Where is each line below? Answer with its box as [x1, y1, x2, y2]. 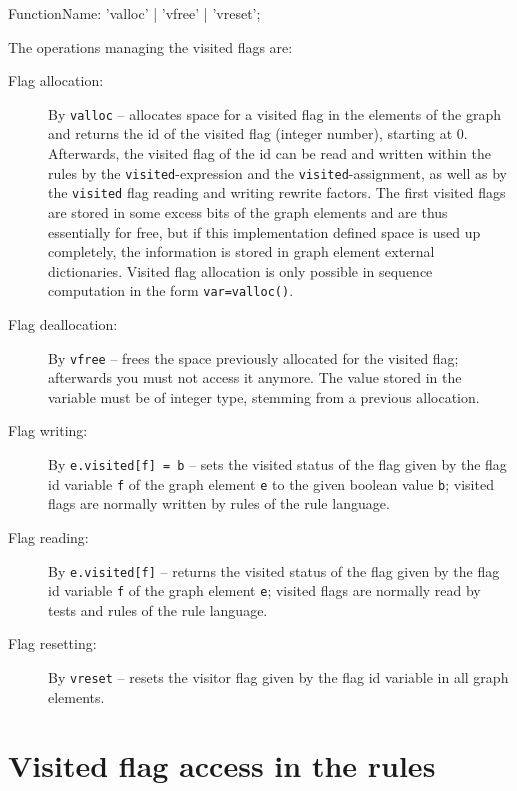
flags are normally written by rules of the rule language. [48, 493, 390, 514]
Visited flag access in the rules [8, 745, 436, 786]
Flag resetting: [8, 633, 97, 654]
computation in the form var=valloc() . [48, 280, 294, 301]
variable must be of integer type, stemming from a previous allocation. [48, 386, 480, 407]
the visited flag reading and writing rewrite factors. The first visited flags [48, 182, 506, 203]
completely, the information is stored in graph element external [48, 241, 435, 262]
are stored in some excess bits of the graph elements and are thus [48, 201, 448, 222]
